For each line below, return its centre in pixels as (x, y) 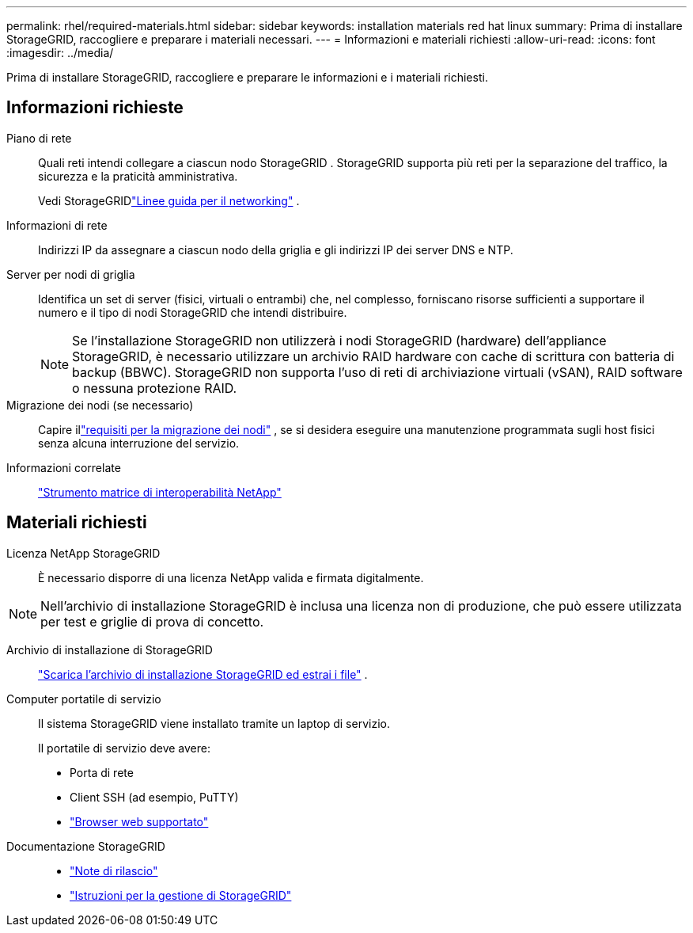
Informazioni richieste (95, 108)
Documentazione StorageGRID (86, 846)
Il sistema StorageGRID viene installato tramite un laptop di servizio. (214, 723)
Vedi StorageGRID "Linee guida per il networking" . (169, 200)
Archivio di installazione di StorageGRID (110, 649)
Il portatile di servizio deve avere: (124, 748)
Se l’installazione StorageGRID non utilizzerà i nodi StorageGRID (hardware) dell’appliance (339, 340)
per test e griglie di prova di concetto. (152, 621)
